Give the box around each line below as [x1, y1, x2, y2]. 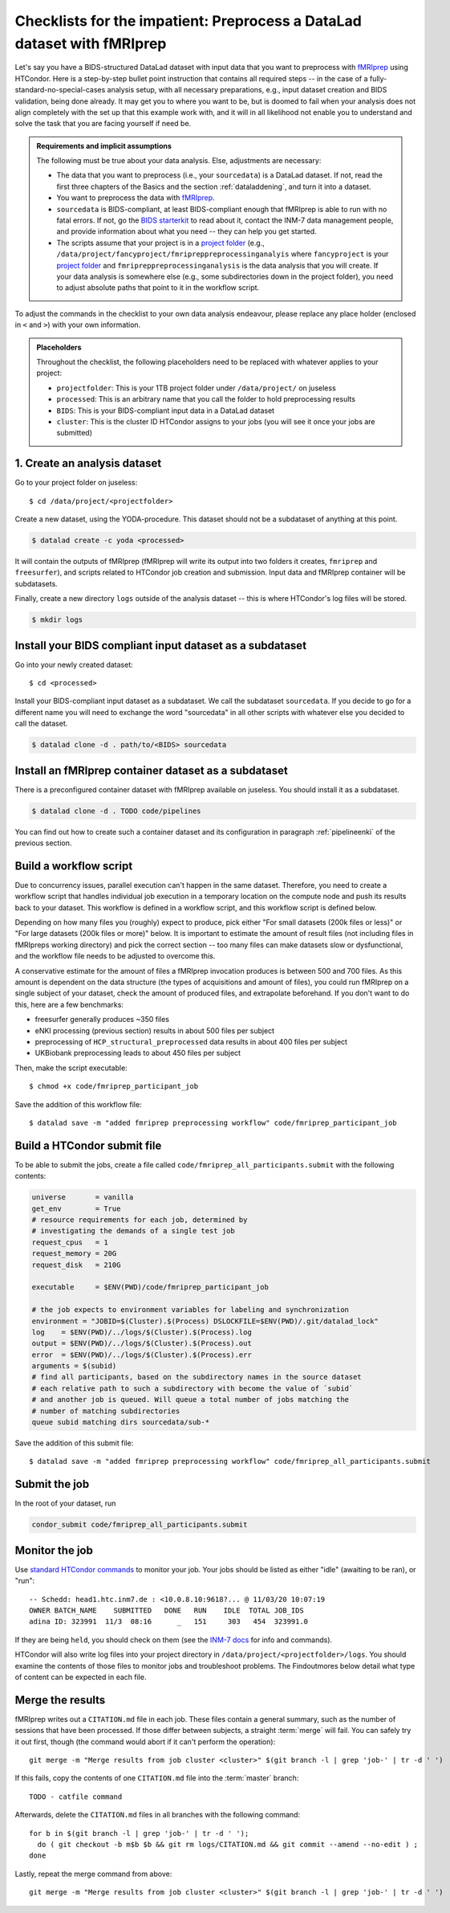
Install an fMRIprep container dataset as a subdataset [14, 763, 288, 777]
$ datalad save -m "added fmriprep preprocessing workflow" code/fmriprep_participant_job [29, 1118, 397, 1127]
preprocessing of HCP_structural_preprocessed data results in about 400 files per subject [34, 1036, 348, 1046]
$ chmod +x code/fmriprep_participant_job [29, 1081, 199, 1091]
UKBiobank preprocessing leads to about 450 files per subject [34, 1048, 241, 1058]
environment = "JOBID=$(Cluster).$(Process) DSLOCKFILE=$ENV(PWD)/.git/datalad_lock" [31, 1316, 379, 1326]
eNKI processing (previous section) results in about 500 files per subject [34, 1025, 275, 1036]
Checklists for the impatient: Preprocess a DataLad [14, 12, 363, 30]
